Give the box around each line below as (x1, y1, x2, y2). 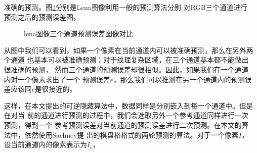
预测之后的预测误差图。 (4, 11, 80, 22)
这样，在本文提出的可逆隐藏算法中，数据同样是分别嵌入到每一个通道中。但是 (4, 100, 253, 110)
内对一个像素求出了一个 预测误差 (4, 74, 110, 84)
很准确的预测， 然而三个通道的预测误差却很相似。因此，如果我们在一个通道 (4, 64, 249, 74)
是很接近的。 (35, 84, 77, 94)
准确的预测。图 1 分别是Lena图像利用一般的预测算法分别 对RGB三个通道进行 (4, 2, 248, 12)
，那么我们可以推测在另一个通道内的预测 (113, 74, 245, 84)
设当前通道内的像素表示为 (4, 139, 87, 150)
